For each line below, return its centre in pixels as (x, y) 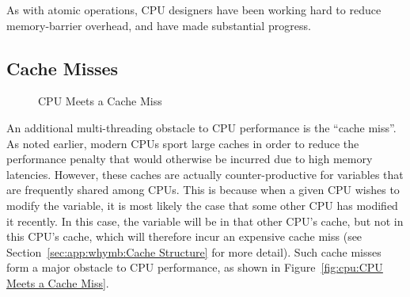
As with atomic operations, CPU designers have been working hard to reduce (194, 10)
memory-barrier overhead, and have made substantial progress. (159, 25)
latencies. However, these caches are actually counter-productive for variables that (205, 174)
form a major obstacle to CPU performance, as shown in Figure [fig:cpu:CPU (195, 267)
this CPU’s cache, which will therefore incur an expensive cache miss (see (184, 236)
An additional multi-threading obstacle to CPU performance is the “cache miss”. (201, 127)
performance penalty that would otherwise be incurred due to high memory (190, 159)
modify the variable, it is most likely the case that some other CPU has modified (202, 205)
